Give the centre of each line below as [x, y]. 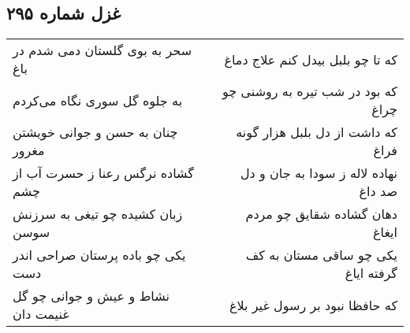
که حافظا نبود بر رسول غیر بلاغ [313, 305]
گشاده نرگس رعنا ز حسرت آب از [103, 173]
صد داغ [378, 191]
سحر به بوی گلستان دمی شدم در [102, 50]
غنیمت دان [41, 314]
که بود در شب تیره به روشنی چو [309, 91]
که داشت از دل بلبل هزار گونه [317, 132]
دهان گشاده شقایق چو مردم [321, 214]
